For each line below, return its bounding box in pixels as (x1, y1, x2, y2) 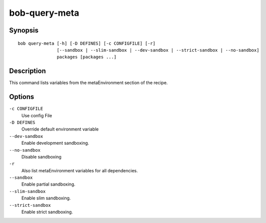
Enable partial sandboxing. (21, 181, 76, 187)
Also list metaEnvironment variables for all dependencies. (21, 167, 138, 173)
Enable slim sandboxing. (21, 195, 71, 201)
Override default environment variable (21, 126, 99, 132)
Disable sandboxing (21, 154, 62, 159)
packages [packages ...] (57, 54, 117, 60)
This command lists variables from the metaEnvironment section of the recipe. (9, 80, 168, 86)
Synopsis (9, 26, 39, 34)
